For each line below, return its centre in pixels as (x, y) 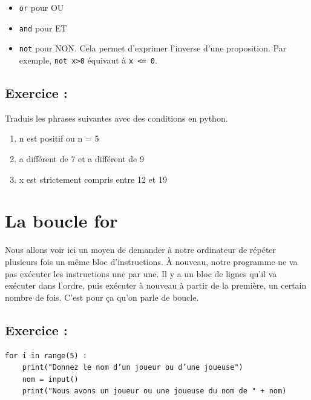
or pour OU (41, 7)
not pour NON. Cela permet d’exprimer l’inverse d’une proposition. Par (153, 48)
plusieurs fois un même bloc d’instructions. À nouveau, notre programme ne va (151, 261)
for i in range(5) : (46, 356)
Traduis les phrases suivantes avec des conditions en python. (116, 118)
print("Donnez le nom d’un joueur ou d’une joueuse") (133, 368)
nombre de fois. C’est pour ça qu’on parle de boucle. (102, 297)
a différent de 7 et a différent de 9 (81, 159)
